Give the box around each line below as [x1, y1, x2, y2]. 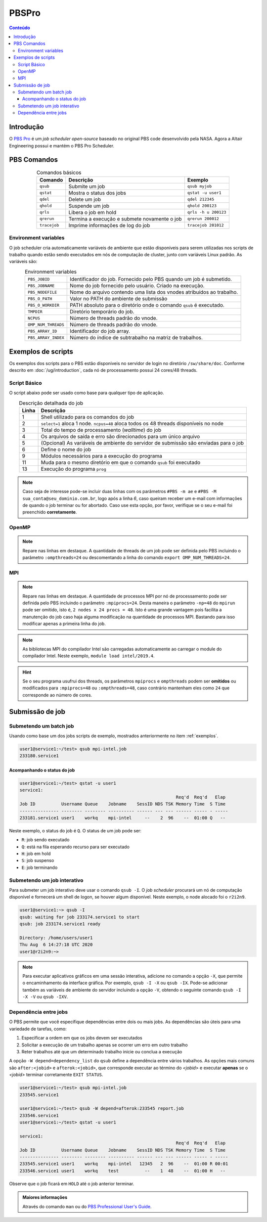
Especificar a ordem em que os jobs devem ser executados [21, 1035, 143, 1041]
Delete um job [68, 196, 101, 203]
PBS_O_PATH [28, 296, 52, 301]
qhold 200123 [187, 203, 217, 209]
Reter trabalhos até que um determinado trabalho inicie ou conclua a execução [21, 1048, 182, 1054]
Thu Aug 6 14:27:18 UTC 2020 [19, 942, 93, 948]
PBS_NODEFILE [28, 289, 57, 295]
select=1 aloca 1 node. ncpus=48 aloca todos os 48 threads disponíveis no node [41, 420, 223, 427]
